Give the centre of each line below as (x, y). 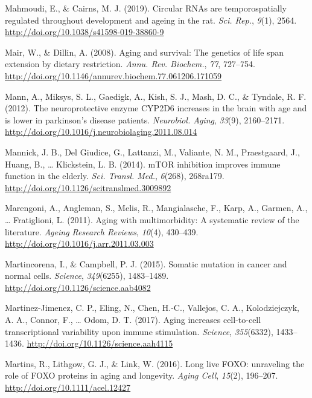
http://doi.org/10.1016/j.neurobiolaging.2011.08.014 (101, 132)
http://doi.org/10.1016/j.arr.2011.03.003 (79, 243)
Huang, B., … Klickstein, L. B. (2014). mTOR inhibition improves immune (143, 164)
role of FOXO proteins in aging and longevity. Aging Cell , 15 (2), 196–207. (142, 375)
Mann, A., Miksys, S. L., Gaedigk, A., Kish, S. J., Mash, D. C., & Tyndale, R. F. (156, 96)
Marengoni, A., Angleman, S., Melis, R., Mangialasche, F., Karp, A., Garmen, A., (156, 208)
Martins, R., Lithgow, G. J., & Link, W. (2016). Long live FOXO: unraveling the (155, 363)
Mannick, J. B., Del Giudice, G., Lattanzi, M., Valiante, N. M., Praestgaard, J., (152, 152)
